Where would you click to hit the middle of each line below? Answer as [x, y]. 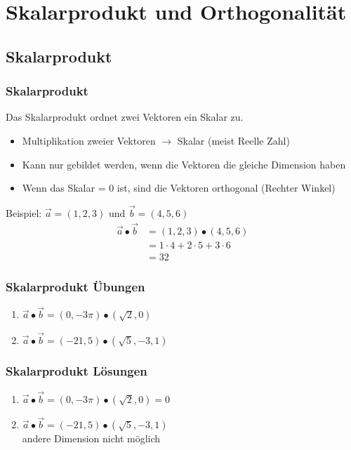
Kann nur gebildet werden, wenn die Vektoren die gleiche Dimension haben [184, 164]
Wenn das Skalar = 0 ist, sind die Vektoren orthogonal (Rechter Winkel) [179, 188]
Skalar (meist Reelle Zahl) [233, 140]
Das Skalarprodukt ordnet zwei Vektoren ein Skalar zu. [125, 117]
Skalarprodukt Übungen [75, 286]
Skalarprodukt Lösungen [77, 371]
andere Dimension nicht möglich [91, 438]
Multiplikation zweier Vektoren [89, 140]
